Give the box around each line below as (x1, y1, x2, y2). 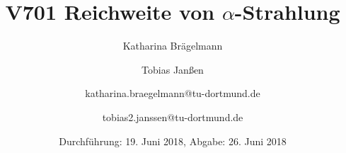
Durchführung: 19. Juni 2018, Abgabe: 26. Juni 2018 (59, 133, 287, 148)
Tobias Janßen (142, 62, 204, 76)
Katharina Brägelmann (122, 38, 223, 53)
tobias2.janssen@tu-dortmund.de (102, 109, 243, 124)
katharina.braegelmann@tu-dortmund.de (85, 86, 260, 101)
